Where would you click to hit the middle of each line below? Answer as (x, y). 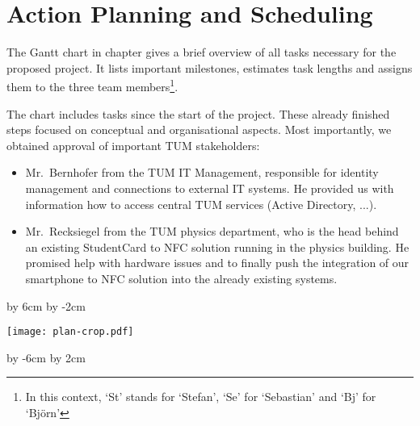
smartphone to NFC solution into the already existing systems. (181, 278)
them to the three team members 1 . (92, 85)
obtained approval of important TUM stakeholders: (133, 145)
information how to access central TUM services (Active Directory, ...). (201, 204)
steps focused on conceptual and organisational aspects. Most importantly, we (199, 129)
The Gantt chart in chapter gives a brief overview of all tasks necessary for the (202, 52)
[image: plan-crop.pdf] (70, 332)
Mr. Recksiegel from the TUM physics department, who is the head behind (212, 231)
